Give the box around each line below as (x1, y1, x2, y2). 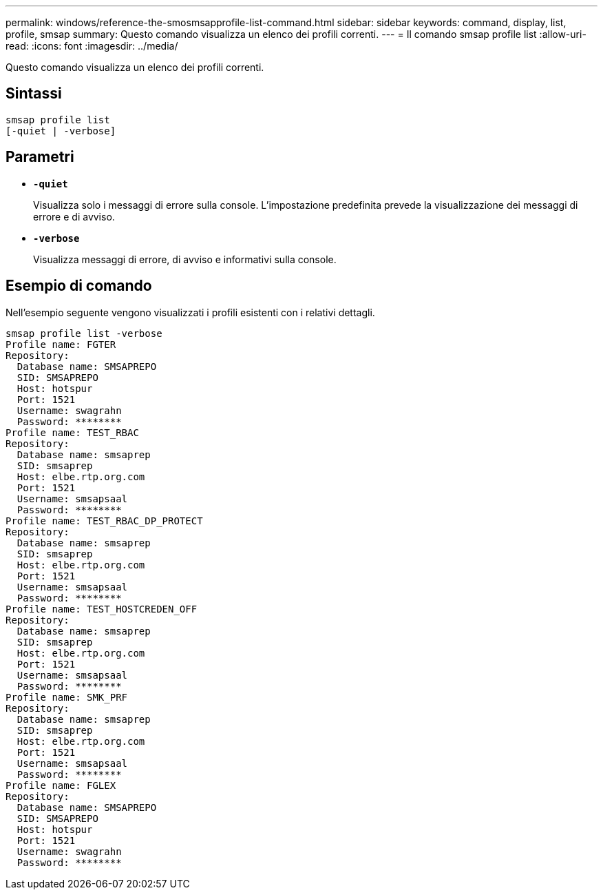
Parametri (6, 148, 74, 166)
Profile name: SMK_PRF (6, 691, 128, 703)
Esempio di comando (6, 277, 152, 295)
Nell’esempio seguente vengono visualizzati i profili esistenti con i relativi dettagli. (6, 306, 375, 318)
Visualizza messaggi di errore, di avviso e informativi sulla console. (33, 253, 337, 265)
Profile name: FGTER (6, 338, 116, 350)
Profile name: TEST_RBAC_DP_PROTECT (6, 515, 203, 526)
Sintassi (6, 85, 62, 103)
